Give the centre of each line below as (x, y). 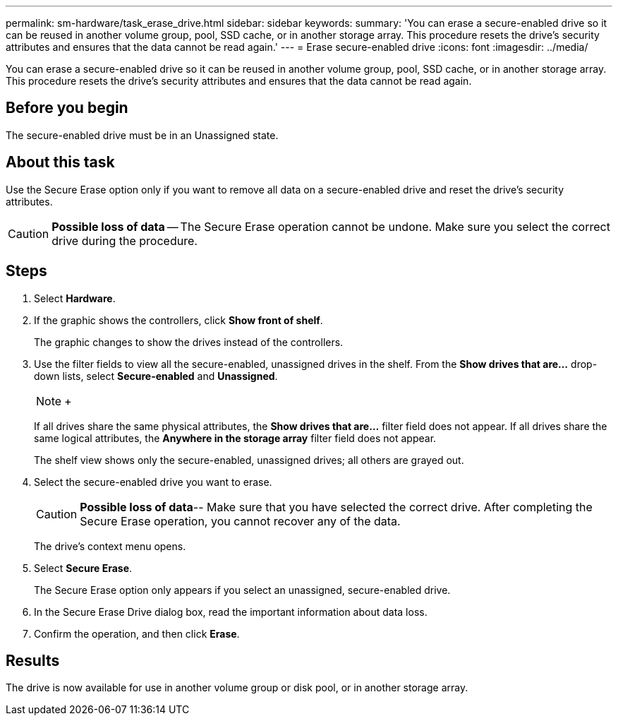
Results (33, 660)
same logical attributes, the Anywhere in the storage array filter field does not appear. (235, 438)
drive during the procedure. (125, 240)
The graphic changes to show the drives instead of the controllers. (189, 342)
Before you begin (67, 108)
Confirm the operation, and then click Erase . (137, 633)
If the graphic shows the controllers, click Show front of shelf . (178, 320)
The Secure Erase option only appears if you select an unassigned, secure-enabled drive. (242, 590)
